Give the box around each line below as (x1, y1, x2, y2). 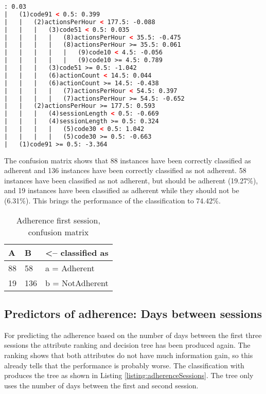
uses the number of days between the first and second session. (4, 380, 199, 390)
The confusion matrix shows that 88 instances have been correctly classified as (4, 155, 251, 165)
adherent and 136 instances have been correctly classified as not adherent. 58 (4, 165, 246, 176)
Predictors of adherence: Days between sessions (4, 305, 262, 321)
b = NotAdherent (45, 276, 109, 289)
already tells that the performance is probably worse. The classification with (4, 360, 244, 370)
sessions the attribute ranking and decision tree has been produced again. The (4, 340, 251, 350)
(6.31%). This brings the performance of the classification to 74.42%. (4, 195, 221, 205)
